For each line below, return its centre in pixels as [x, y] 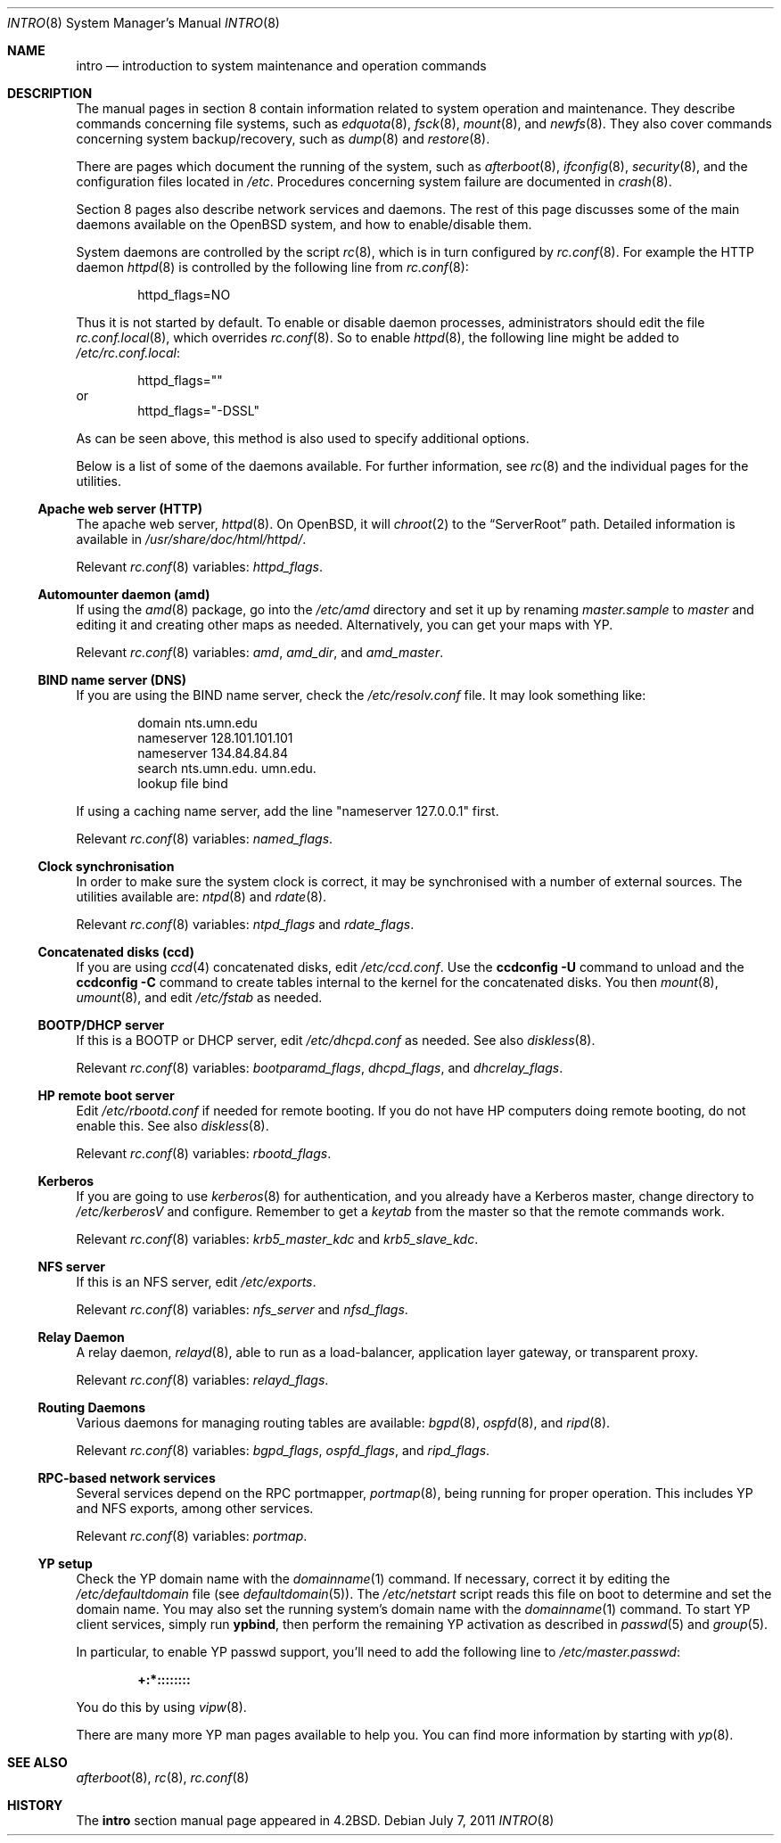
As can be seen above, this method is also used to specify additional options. [303, 438]
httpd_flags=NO [184, 295]
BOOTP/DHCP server [101, 1025]
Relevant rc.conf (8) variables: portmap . [192, 1536]
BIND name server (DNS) [112, 680]
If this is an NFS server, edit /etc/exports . [196, 1282]
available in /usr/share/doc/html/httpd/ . [191, 539]
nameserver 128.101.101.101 [215, 738]
